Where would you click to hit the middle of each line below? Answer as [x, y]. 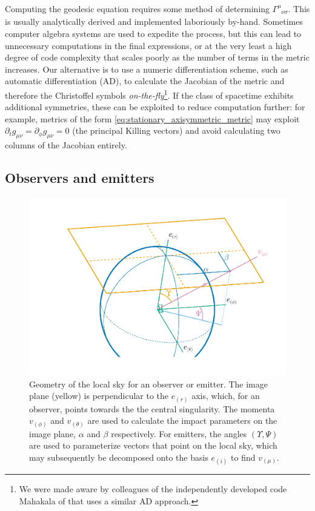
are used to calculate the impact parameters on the [182, 420]
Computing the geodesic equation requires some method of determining [138, 8]
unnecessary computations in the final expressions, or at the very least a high [148, 45]
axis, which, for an [226, 396]
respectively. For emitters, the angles [179, 433]
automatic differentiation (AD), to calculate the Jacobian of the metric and [145, 81]
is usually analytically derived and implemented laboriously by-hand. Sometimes [154, 21]
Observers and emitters [80, 178]
